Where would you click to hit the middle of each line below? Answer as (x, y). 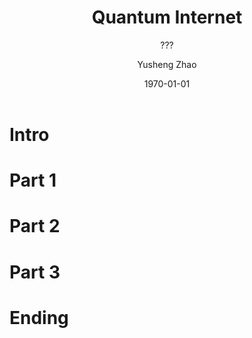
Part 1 (33, 180)
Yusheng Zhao (167, 64)
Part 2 (35, 226)
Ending (39, 317)
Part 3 (35, 272)
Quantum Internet (167, 17)
